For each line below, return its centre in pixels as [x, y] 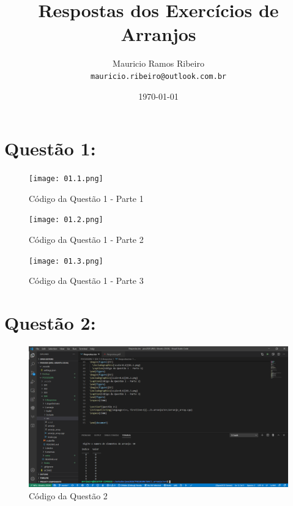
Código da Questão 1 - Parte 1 [86, 198]
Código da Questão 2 [68, 495]
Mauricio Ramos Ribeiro [158, 63]
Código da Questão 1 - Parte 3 [86, 281]
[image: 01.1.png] [66, 179]
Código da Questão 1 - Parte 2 [86, 239]
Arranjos [158, 34]
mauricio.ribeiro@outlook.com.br [158, 76]
